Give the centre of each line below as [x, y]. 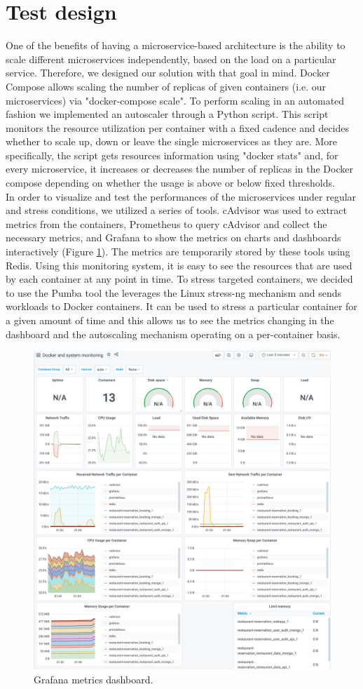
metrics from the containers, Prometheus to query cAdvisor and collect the [166, 223]
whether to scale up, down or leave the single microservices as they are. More [172, 141]
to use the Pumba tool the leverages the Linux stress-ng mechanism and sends [173, 292]
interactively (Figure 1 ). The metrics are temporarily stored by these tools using [178, 252]
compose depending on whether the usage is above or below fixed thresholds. [170, 183]
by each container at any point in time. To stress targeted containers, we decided [179, 279]
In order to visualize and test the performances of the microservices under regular [181, 196]
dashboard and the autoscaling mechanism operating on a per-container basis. [173, 334]
